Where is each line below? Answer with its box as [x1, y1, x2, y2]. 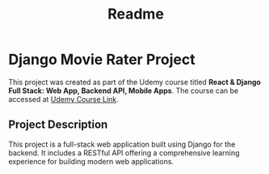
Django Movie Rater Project [8, 50, 195, 69]
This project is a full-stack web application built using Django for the [8, 139, 236, 149]
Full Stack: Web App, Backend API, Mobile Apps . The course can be [8, 86, 239, 95]
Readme [107, 5, 164, 23]
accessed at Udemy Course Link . [8, 94, 119, 104]
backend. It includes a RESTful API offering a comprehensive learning [8, 147, 240, 158]
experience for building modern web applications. [8, 156, 174, 166]
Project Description [8, 118, 108, 132]
